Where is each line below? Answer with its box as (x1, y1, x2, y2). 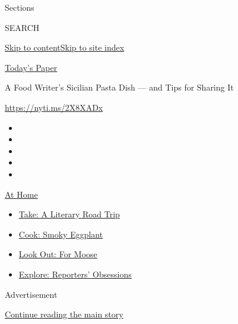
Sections (5, 1, 34, 13)
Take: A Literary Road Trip (18, 208, 120, 220)
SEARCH (5, 21, 40, 33)
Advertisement (5, 288, 58, 300)
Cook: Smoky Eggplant (18, 228, 103, 240)
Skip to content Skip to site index (5, 41, 125, 54)
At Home (5, 188, 38, 200)
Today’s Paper (5, 61, 58, 73)
